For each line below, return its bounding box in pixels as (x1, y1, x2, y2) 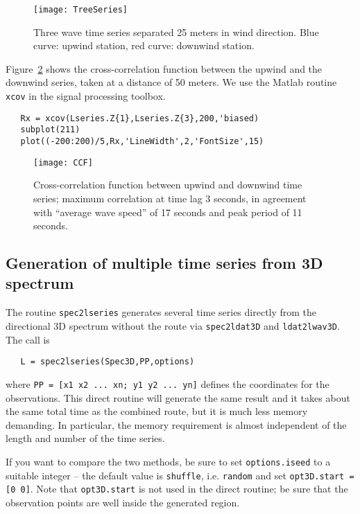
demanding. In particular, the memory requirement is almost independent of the (6, 417, 347, 432)
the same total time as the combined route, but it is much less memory (6, 404, 308, 418)
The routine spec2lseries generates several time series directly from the (6, 305, 317, 319)
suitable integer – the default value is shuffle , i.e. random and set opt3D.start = (6, 468, 354, 482)
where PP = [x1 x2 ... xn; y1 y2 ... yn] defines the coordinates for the (6, 376, 329, 391)
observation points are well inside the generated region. (6, 495, 240, 509)
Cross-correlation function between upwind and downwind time (33, 177, 302, 192)
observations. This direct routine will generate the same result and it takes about (6, 390, 350, 405)
